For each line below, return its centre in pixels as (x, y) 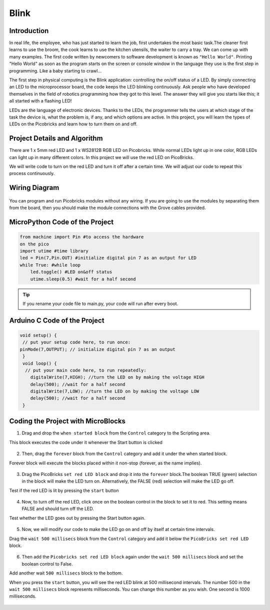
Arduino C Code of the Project (57, 320)
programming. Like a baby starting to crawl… (55, 70)
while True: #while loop (50, 265)
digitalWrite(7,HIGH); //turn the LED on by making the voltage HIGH (117, 377)
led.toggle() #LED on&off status (71, 272)
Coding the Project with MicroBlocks (67, 421)
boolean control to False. (47, 564)
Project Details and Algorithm (56, 138)
